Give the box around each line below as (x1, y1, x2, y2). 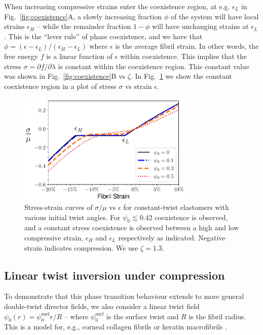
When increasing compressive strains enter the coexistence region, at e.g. (4, 1, 230, 11)
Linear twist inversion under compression (4, 267, 225, 283)
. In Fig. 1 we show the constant (130, 71, 232, 81)
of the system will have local (170, 11, 259, 21)
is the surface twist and (106, 311, 179, 321)
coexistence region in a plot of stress (4, 80, 117, 91)
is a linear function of (46, 50, 112, 61)
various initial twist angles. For (24, 211, 121, 222)
